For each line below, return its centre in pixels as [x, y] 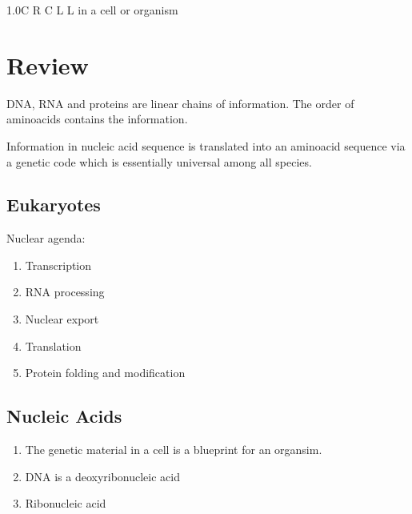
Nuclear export [62, 319]
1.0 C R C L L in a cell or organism [92, 10]
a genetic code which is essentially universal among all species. [159, 161]
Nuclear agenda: [46, 238]
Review [48, 64]
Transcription [58, 265]
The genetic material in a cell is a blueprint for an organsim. [174, 450]
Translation [53, 345]
